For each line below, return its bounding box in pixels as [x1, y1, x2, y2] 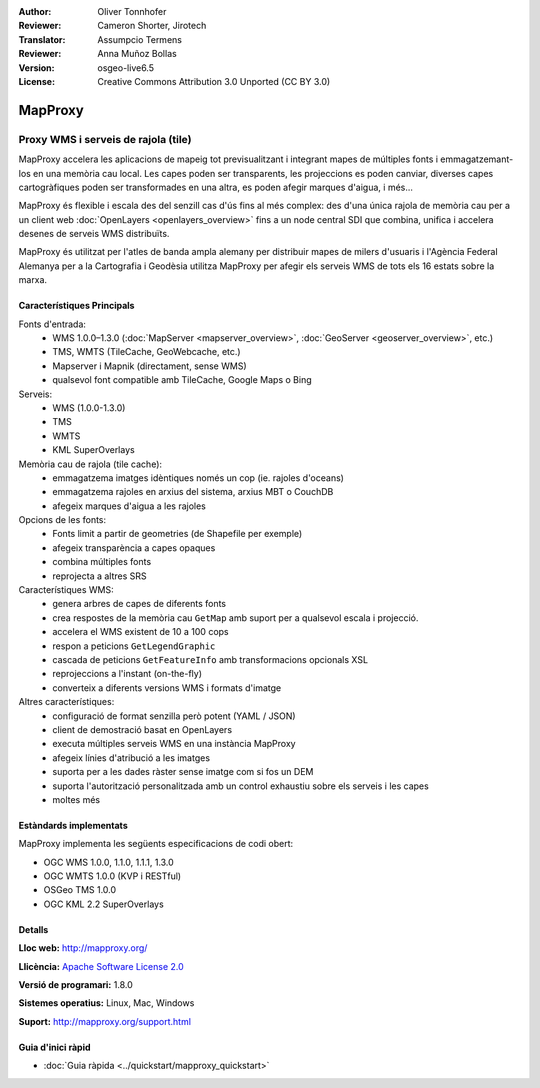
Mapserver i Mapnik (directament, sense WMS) [52, 360, 247, 372]
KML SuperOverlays [52, 444, 135, 456]
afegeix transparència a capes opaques [52, 541, 216, 554]
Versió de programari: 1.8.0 [18, 979, 134, 991]
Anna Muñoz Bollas [97, 48, 177, 60]
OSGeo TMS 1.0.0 [43, 884, 117, 896]
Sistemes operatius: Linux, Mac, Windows [18, 997, 195, 1009]
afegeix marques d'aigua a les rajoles [52, 500, 207, 512]
